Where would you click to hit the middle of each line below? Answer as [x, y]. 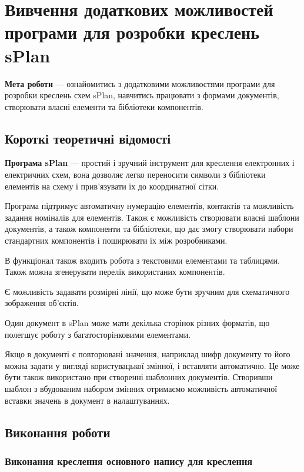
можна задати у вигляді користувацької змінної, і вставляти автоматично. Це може [152, 365]
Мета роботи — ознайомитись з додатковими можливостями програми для [140, 83]
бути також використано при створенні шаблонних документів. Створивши [139, 377]
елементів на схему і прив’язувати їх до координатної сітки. [112, 186]
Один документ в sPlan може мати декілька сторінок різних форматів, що [137, 323]
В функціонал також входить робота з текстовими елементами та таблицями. [142, 260]
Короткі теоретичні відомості [88, 138]
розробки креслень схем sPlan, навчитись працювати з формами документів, [142, 95]
